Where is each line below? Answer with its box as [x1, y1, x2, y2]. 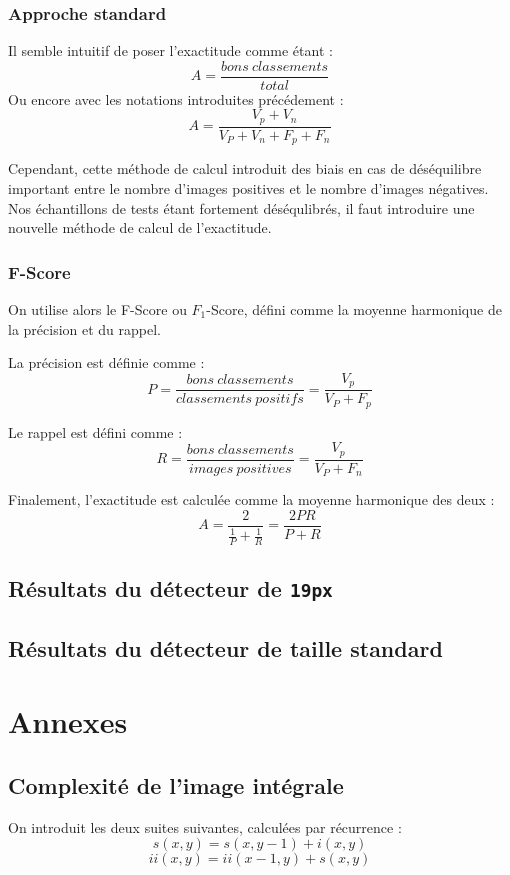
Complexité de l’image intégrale [8, 770, 344, 800]
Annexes [8, 701, 128, 742]
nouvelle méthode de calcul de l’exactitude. [8, 217, 272, 238]
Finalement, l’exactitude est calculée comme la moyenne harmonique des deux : [8, 489, 495, 510]
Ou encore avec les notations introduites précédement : [8, 88, 344, 109]
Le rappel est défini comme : [8, 421, 183, 442]
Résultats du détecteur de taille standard [8, 632, 443, 663]
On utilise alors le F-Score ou [8, 299, 187, 319]
